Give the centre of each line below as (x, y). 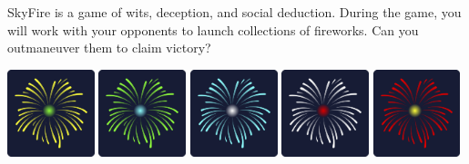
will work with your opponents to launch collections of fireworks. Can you (213, 29)
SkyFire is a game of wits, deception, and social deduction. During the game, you (234, 12)
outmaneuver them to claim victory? (109, 48)
